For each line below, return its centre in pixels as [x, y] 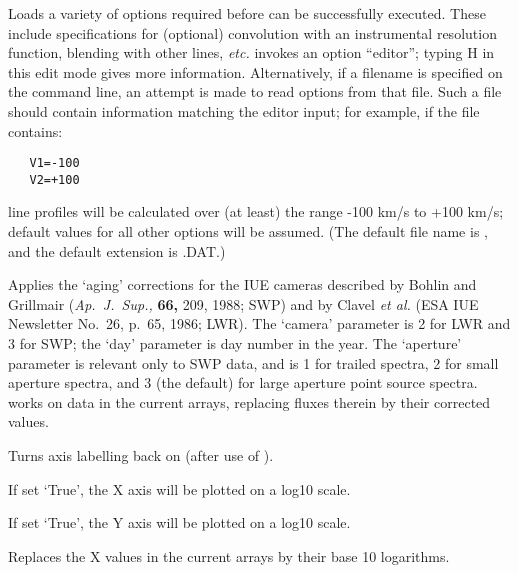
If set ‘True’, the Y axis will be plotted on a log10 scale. [179, 522]
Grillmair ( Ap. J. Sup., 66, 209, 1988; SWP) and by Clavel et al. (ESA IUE [243, 303]
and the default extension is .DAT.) [117, 250]
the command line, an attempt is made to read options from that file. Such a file [255, 91]
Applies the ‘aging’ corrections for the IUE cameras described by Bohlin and [242, 284]
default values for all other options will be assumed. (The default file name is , [248, 231]
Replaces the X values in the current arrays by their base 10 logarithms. [229, 555]
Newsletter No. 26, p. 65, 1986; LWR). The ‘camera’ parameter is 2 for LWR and [259, 323]
